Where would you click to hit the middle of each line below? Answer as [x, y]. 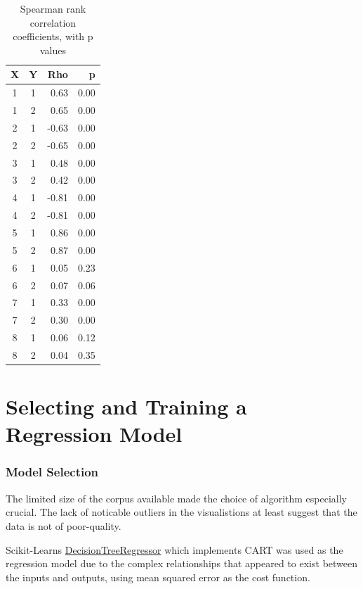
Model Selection [52, 472]
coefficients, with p [53, 36]
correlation [53, 22]
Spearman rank [53, 8]
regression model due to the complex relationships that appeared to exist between [182, 563]
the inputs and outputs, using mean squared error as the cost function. [158, 577]
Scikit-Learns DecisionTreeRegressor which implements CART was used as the [174, 549]
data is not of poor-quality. [64, 525]
